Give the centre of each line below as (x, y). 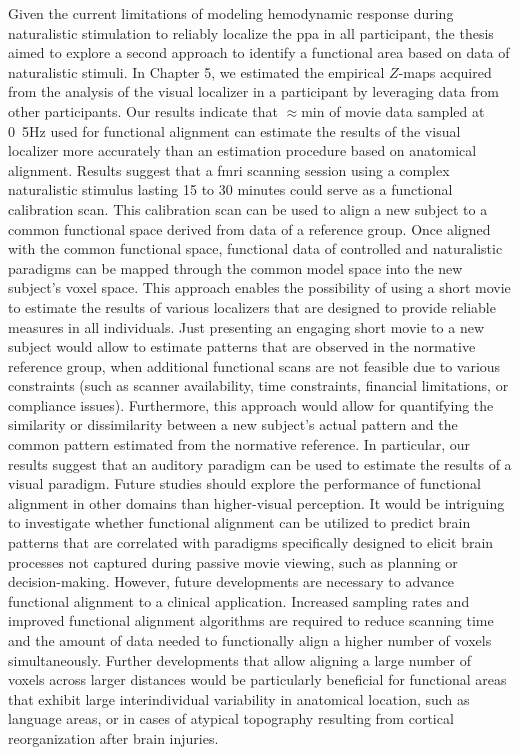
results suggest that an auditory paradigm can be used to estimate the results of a (260, 463)
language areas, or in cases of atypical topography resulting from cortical (231, 718)
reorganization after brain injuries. (113, 737)
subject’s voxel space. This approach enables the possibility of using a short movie (259, 287)
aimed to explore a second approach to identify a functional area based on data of (259, 52)
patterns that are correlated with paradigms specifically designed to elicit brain (251, 542)
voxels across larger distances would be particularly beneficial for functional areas (257, 679)
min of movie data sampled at (393, 110)
